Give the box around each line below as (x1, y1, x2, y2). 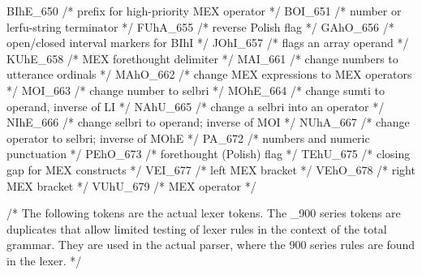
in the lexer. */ (6, 251, 82, 269)
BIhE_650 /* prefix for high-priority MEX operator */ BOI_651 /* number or (6, 2, 402, 19)
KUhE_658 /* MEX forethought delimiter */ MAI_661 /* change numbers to (6, 49, 398, 67)
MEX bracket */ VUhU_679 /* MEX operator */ (6, 177, 256, 194)
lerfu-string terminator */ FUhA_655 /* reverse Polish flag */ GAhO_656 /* (6, 18, 394, 35)
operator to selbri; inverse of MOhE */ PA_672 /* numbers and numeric (6, 129, 370, 146)
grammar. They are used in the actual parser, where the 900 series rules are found (6, 236, 416, 253)
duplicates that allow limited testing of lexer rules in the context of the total (6, 220, 387, 237)
